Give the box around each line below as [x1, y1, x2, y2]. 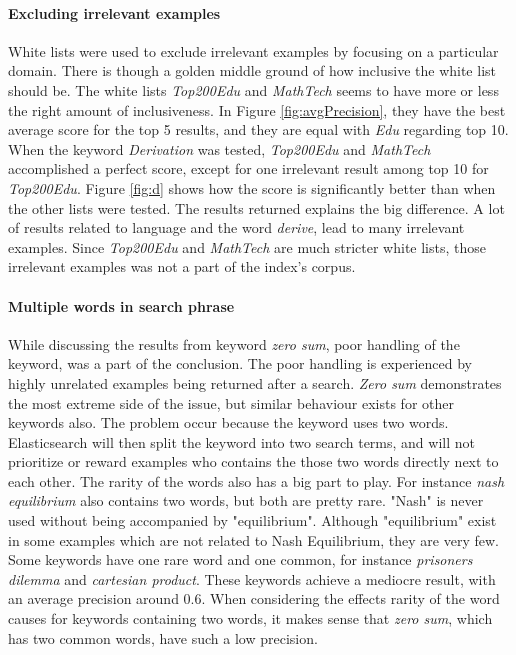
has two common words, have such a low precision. [8, 627, 318, 648]
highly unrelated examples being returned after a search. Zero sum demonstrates [8, 372, 502, 393]
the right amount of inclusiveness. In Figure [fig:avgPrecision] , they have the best [8, 99, 506, 120]
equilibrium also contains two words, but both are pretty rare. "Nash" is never [8, 490, 484, 511]
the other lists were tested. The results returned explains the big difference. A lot [8, 197, 505, 218]
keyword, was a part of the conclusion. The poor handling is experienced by [8, 353, 472, 374]
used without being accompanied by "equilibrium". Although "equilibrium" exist [8, 510, 497, 531]
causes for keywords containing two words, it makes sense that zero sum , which [8, 608, 493, 629]
